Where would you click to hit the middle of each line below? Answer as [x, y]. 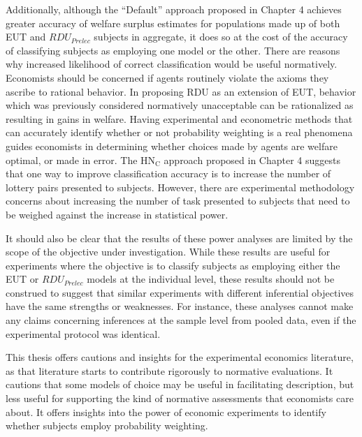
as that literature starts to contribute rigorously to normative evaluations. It [169, 370]
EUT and [26, 37]
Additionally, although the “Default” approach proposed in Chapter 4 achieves [174, 9]
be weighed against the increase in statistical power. [117, 214]
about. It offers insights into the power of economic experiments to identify [166, 412]
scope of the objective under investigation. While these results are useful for [168, 252]
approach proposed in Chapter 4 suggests [252, 160]
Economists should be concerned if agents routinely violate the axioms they [167, 77]
